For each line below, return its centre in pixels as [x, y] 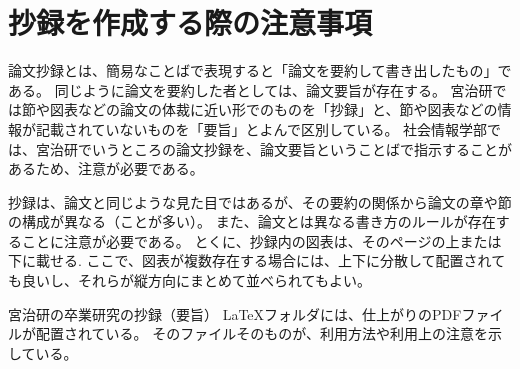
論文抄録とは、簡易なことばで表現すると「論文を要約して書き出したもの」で [260, 70]
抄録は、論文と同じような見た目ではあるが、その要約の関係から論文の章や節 [260, 201]
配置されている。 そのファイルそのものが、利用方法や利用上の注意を [261, 333]
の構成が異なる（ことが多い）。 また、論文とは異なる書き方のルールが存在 [252, 221]
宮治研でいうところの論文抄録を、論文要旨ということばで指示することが [273, 148]
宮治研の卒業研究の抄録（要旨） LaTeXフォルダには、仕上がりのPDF [235, 313]
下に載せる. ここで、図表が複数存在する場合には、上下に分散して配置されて [257, 260]
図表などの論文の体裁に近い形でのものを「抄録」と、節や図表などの [273, 109]
